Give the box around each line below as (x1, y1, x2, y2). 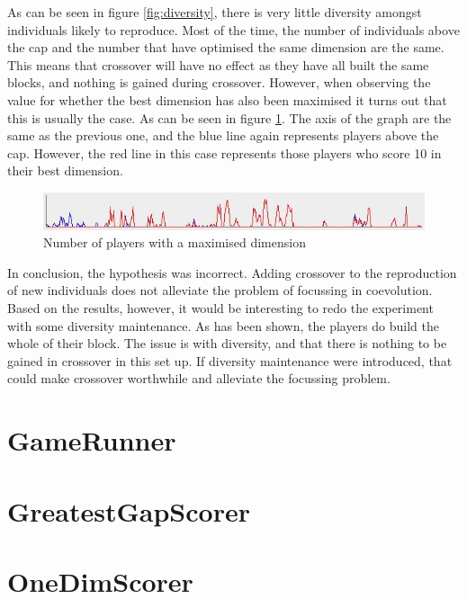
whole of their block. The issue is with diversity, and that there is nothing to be (7, 334, 447, 353)
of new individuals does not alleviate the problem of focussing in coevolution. (7, 281, 433, 299)
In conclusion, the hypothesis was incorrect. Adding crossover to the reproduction (7, 263, 457, 282)
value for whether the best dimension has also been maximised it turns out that (7, 90, 447, 109)
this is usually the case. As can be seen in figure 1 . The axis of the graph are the (7, 108, 452, 127)
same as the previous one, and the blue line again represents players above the (7, 126, 439, 145)
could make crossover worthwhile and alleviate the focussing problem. (7, 369, 391, 388)
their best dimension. (7, 161, 123, 180)
